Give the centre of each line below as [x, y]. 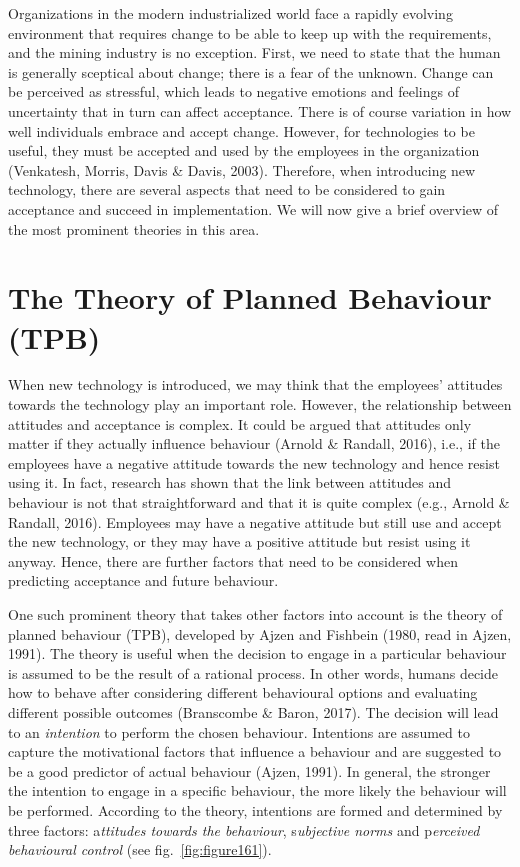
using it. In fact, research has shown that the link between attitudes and [230, 482]
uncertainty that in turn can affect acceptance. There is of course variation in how [260, 110]
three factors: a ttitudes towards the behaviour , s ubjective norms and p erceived [244, 829]
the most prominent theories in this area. [134, 228]
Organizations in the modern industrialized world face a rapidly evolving [230, 13]
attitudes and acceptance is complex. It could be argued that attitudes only [240, 423]
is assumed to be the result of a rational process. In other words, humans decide [253, 672]
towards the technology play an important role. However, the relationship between [260, 404]
